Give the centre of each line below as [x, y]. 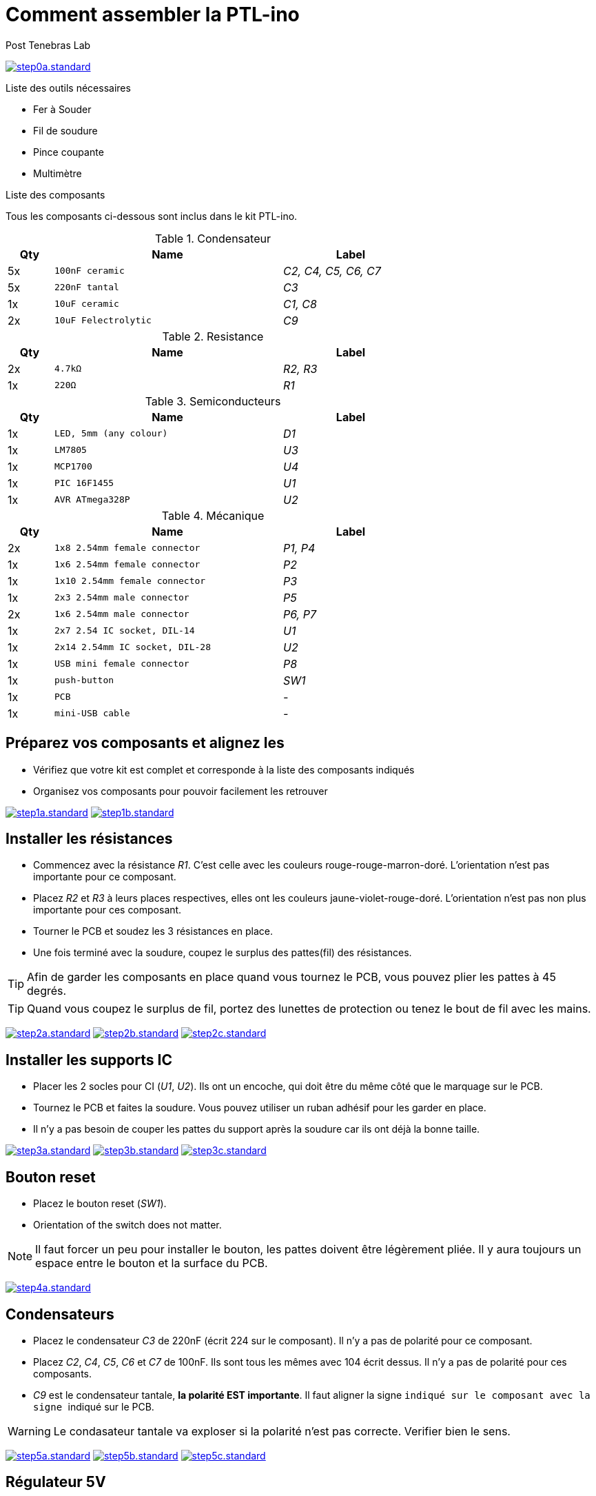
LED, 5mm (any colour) [111, 434]
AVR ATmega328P [92, 500]
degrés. [47, 991]
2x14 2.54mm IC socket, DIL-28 [132, 647]
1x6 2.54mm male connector [122, 614]
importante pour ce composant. [105, 877]
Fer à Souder [62, 109]
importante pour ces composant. [107, 910]
